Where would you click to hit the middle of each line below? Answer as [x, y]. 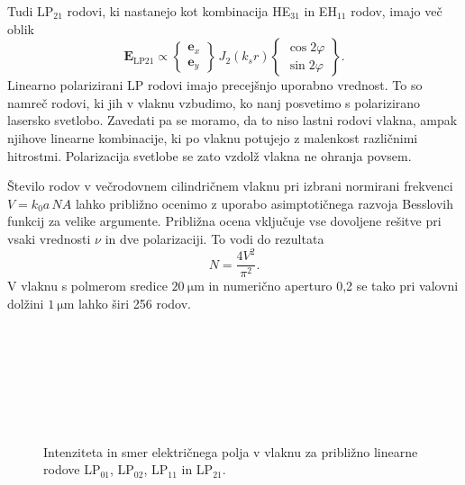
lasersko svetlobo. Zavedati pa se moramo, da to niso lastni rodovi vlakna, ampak [232, 120]
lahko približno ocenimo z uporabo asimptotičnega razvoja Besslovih [264, 203]
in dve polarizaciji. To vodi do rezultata [214, 238]
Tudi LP [31, 11]
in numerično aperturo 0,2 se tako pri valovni [333, 286]
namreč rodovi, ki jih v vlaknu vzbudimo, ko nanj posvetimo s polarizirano [214, 102]
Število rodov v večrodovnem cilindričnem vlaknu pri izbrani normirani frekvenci [230, 186]
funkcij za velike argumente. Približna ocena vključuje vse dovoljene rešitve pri [224, 221]
